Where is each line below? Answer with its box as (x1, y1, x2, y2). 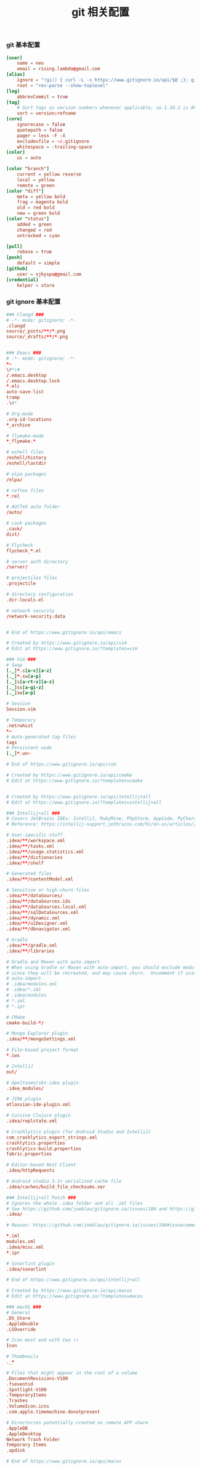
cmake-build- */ (6, 1019, 44, 1026)
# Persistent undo (6, 745, 52, 751)
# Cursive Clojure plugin (6, 1112, 71, 1119)
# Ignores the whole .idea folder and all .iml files (6, 1200, 144, 1206)
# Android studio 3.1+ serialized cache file (6, 1178, 121, 1185)
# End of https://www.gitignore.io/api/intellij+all (6, 1277, 141, 1283)
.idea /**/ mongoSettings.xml (6, 1036, 77, 1042)
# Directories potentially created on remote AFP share (6, 1419, 148, 1425)
